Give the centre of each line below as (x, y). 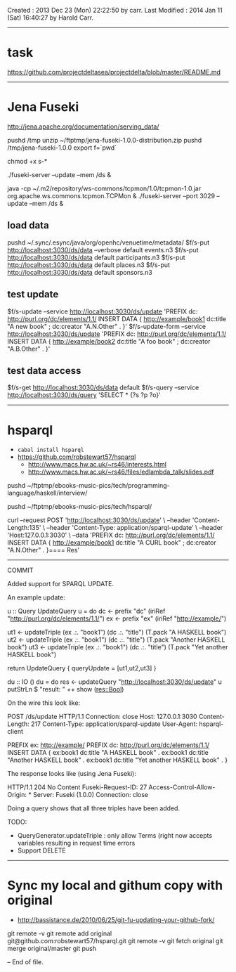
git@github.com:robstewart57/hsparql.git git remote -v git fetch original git (115, 941)
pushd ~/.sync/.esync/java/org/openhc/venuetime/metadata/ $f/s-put (108, 242)
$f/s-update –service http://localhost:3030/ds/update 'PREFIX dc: (103, 311)
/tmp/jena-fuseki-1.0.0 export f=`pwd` (62, 148)
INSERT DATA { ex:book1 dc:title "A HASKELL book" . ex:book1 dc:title (108, 753)
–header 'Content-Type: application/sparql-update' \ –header (135, 528)
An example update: (36, 597)
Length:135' (24, 528)
